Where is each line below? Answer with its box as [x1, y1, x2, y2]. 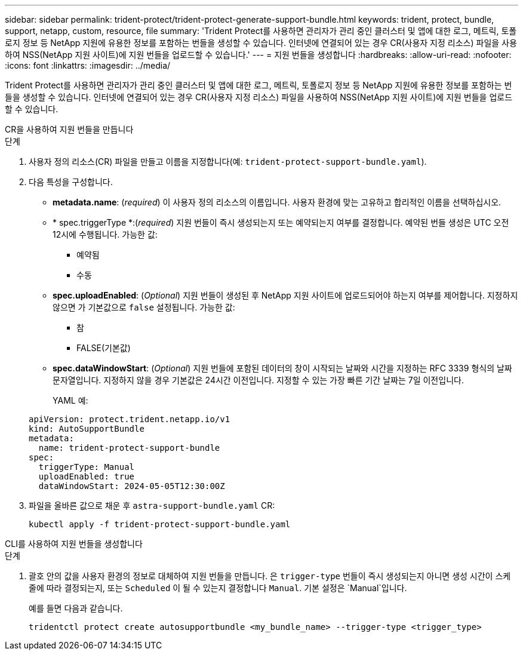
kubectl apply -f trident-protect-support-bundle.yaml [29, 519, 291, 529]
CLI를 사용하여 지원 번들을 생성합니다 [5, 539, 143, 549]
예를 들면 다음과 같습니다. [29, 603, 123, 613]
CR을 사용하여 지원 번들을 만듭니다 [5, 124, 134, 134]
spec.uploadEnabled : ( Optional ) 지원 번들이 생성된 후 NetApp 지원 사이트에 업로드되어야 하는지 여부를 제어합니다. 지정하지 [53, 290, 518, 300]
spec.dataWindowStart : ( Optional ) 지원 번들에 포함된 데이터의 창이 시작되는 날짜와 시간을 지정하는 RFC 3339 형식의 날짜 [53, 363, 512, 373]
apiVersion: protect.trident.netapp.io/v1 [29, 414, 230, 424]
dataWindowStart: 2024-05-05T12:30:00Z [38, 481, 225, 491]
